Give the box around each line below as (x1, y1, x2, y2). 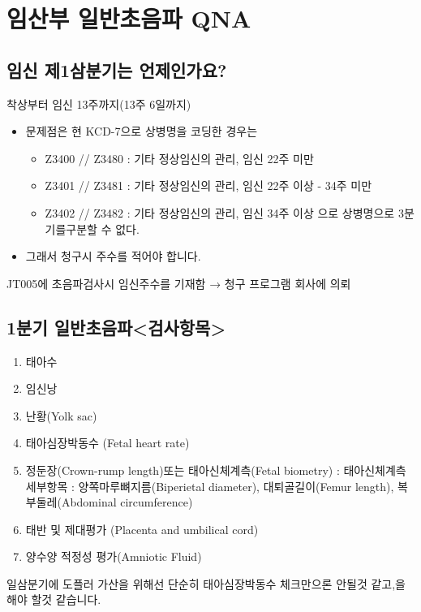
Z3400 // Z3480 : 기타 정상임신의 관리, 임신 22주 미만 (45, 149, 314, 166)
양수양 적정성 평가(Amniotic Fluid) (25, 548, 202, 565)
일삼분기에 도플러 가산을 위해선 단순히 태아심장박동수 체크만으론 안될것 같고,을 (6, 575, 406, 592)
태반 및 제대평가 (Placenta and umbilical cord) (25, 520, 259, 537)
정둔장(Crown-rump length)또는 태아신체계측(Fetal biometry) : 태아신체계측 (25, 461, 406, 478)
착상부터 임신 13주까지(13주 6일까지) (6, 95, 191, 112)
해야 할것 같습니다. (6, 591, 101, 608)
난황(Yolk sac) (25, 407, 97, 424)
